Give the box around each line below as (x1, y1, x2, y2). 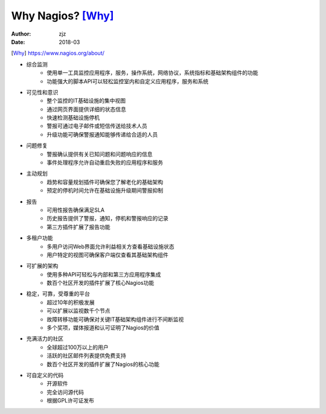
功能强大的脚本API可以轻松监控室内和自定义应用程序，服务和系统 (46, 77, 209, 84)
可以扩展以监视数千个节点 (46, 307, 110, 314)
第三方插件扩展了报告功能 (46, 223, 110, 231)
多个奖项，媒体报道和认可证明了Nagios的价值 (46, 324, 160, 331)
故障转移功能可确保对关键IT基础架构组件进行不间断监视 (46, 316, 184, 323)
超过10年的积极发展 (46, 299, 95, 306)
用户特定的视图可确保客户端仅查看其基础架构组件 (46, 251, 168, 258)
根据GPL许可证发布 (46, 397, 95, 404)
